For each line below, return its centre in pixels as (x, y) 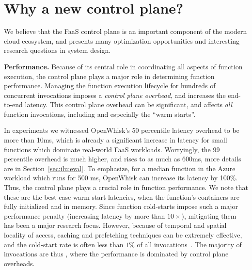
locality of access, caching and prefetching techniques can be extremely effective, (123, 235)
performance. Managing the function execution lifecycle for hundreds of (110, 86)
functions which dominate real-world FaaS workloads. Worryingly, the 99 (112, 149)
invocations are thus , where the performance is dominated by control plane (116, 254)
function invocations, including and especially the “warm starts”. (100, 114)
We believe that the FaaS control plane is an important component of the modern (126, 31)
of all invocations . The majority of (189, 244)
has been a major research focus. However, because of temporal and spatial (115, 225)
